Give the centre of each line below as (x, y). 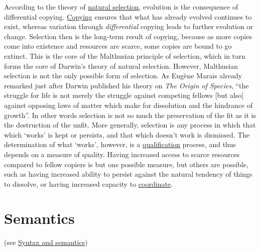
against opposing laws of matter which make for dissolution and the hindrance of (128, 105)
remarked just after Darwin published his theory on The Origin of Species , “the (126, 85)
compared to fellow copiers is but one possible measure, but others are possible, (126, 164)
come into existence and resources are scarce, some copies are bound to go (118, 46)
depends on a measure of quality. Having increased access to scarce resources (122, 154)
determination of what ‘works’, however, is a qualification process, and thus (120, 144)
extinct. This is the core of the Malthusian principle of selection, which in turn (125, 55)
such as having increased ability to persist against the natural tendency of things (128, 174)
